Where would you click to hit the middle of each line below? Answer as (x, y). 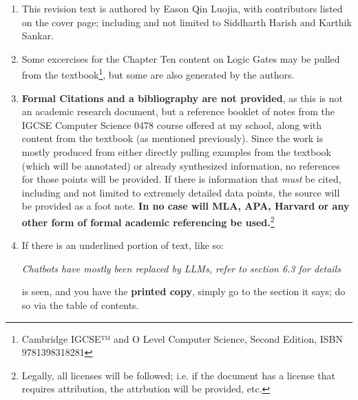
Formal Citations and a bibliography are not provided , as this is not (182, 98)
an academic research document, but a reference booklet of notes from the (178, 111)
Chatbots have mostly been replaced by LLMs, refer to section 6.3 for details (181, 268)
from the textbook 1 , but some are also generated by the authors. (158, 74)
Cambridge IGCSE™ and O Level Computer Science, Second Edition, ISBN (182, 338)
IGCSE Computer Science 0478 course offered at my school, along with (172, 124)
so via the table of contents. (80, 305)
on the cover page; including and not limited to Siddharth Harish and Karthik (187, 22)
